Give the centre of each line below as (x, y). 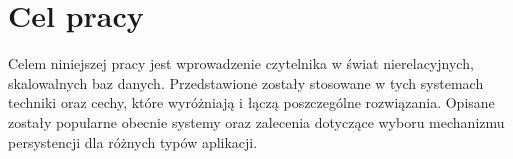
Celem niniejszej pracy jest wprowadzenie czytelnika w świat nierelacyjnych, (241, 63)
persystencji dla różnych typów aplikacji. (133, 141)
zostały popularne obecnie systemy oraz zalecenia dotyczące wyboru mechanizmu (256, 121)
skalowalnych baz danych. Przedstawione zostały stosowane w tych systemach (246, 82)
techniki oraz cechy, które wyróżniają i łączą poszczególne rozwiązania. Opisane (251, 102)
